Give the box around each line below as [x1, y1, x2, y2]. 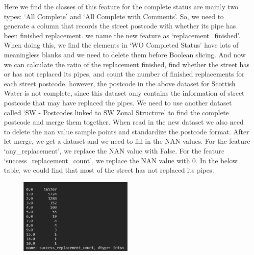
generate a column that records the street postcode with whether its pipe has [4, 21, 236, 31]
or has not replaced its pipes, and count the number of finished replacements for [4, 69, 245, 79]
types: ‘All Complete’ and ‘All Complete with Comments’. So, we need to [4, 11, 224, 21]
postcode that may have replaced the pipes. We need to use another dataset [4, 97, 232, 107]
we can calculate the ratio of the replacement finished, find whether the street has [4, 59, 250, 69]
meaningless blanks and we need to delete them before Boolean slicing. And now [4, 49, 246, 59]
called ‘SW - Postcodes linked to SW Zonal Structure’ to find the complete [4, 107, 229, 117]
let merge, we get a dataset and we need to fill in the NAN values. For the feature [4, 136, 250, 146]
